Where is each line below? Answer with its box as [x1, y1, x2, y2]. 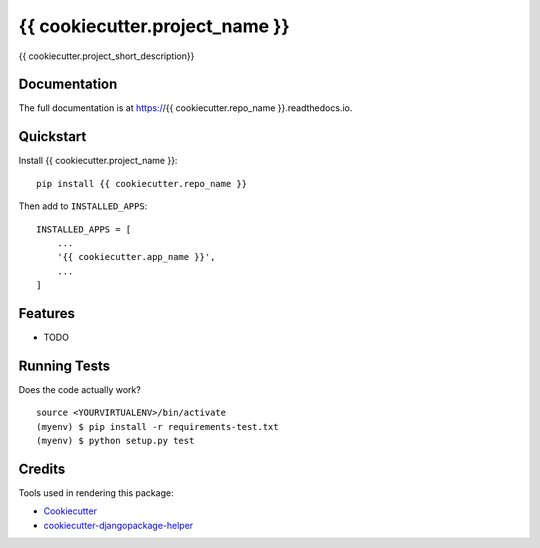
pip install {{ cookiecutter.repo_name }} [36, 178, 248, 189]
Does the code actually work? [18, 383, 142, 395]
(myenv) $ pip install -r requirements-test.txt [36, 421, 279, 432]
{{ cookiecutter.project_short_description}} [18, 50, 195, 62]
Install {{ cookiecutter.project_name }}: [18, 155, 178, 167]
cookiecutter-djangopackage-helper [43, 519, 194, 531]
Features [18, 305, 75, 322]
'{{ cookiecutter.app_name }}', [56, 251, 216, 263]
